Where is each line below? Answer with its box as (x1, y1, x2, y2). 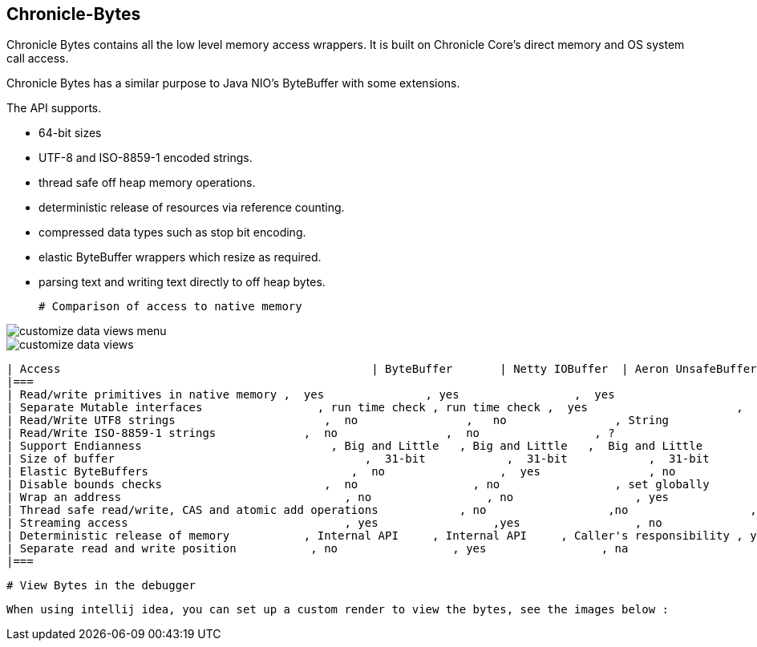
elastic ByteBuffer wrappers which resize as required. (38, 250, 322, 265)
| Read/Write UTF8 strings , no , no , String (6, 414, 670, 427)
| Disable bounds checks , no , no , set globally (6, 478, 710, 491)
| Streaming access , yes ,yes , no (6, 516, 662, 530)
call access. (6, 51, 69, 66)
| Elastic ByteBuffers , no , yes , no (6, 465, 676, 479)
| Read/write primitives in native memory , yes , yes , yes (6, 388, 615, 402)
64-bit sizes (38, 126, 102, 140)
